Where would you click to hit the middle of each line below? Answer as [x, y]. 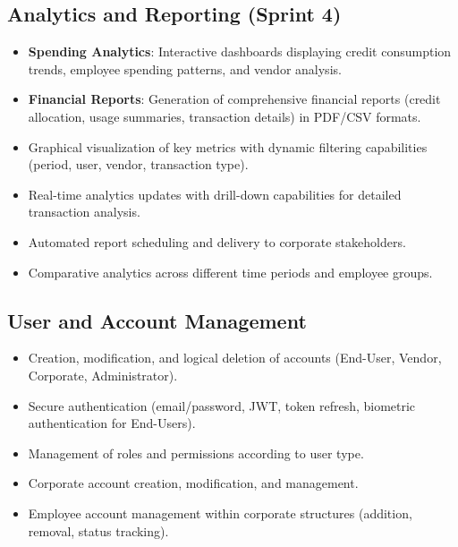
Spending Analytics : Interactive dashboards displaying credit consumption [240, 51]
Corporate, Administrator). [103, 375]
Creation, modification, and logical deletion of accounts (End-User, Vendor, [235, 358]
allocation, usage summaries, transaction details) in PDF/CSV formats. [225, 116]
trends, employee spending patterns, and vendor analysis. [185, 68]
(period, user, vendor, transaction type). [138, 164]
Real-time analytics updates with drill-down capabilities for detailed [215, 194]
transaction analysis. [84, 212]
